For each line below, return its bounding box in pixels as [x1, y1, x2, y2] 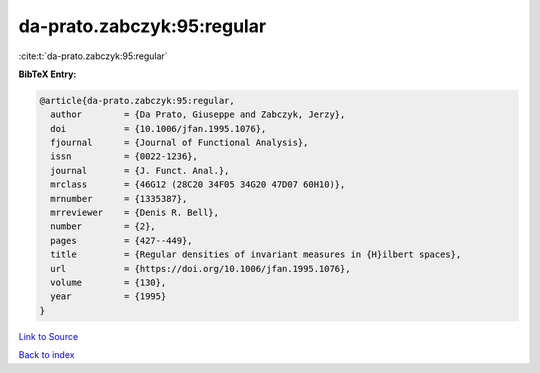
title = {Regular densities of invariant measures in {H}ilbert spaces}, [50, 249, 462, 260]
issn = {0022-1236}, [50, 151, 199, 162]
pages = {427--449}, [50, 235, 194, 246]
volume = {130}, [50, 277, 167, 288]
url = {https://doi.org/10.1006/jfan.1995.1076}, [50, 263, 351, 274]
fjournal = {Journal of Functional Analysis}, [50, 137, 309, 149]
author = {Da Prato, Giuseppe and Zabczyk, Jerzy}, [50, 109, 346, 120]
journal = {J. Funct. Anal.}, [50, 165, 230, 176]
